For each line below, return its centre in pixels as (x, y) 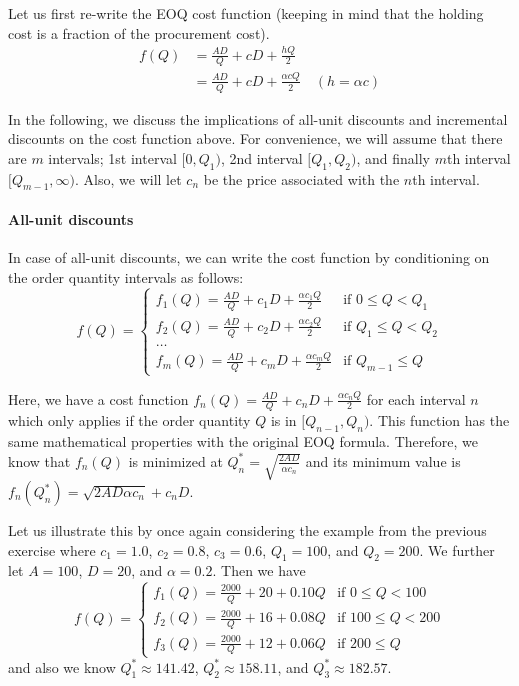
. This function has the (439, 420)
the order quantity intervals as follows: (126, 276)
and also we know (62, 666)
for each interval (416, 398)
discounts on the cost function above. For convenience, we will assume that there (255, 138)
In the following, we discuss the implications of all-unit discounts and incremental (258, 118)
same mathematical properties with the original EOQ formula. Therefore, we (243, 441)
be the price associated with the (301, 178)
